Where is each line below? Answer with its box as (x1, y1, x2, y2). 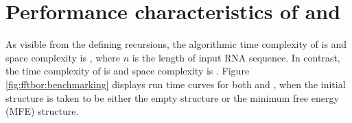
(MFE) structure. (5, 104, 79, 118)
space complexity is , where (5, 50, 120, 64)
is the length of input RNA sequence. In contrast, (132, 50, 340, 64)
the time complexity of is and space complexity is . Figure (5, 64, 250, 78)
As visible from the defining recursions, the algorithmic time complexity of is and (5, 37, 347, 51)
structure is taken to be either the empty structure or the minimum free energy (5, 90, 339, 105)
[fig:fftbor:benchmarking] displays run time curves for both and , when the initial (5, 77, 346, 91)
